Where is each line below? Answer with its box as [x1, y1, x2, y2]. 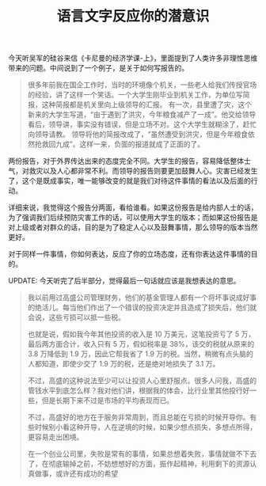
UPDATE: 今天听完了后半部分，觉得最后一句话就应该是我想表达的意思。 [8, 276, 241, 286]
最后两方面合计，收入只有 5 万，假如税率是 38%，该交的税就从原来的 [27, 340, 255, 349]
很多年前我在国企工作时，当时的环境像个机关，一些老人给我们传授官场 [27, 80, 257, 89]
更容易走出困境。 [27, 432, 84, 442]
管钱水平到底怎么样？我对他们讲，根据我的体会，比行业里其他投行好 [27, 385, 250, 396]
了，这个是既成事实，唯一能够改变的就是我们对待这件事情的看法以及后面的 [8, 176, 251, 186]
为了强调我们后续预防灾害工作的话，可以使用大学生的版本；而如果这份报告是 [8, 213, 258, 222]
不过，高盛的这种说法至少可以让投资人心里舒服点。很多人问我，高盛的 [27, 376, 257, 385]
